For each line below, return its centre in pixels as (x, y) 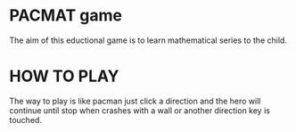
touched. (26, 120)
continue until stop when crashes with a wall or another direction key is (140, 110)
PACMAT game (66, 16)
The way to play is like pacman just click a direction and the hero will (135, 101)
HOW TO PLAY (64, 76)
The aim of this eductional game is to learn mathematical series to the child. (148, 40)
